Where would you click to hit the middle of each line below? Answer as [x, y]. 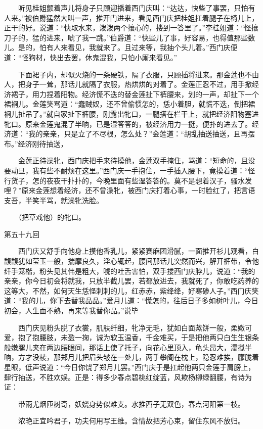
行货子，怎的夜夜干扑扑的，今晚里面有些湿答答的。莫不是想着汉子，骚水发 [128, 180]
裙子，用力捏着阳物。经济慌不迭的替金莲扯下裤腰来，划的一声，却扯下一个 [135, 94]
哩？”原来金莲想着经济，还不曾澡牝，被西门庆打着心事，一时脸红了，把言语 [130, 190]
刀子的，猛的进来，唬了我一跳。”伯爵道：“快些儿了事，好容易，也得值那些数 [130, 37]
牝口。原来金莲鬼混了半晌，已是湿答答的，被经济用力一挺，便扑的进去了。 [128, 124]
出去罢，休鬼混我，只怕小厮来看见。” [117, 57]
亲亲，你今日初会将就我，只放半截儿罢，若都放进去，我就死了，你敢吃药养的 [131, 281]
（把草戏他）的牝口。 [52, 217]
